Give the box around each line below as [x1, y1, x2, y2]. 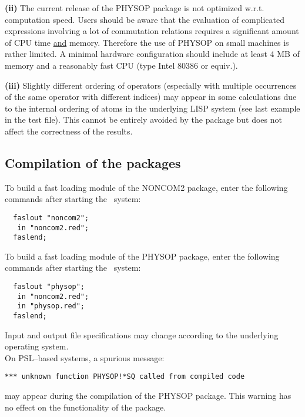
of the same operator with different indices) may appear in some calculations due [5, 90, 297, 103]
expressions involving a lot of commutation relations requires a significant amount [5, 25, 299, 37]
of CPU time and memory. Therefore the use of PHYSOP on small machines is [5, 36, 289, 48]
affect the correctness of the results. [5, 125, 133, 137]
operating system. [5, 340, 69, 352]
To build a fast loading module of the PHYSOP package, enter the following [5, 250, 280, 262]
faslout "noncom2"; [13, 213, 89, 222]
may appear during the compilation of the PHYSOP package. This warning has [5, 389, 291, 402]
